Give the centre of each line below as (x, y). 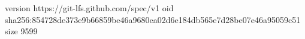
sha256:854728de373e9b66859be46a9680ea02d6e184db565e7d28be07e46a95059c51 (153, 19)
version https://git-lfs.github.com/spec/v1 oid (89, 8)
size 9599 (21, 31)
